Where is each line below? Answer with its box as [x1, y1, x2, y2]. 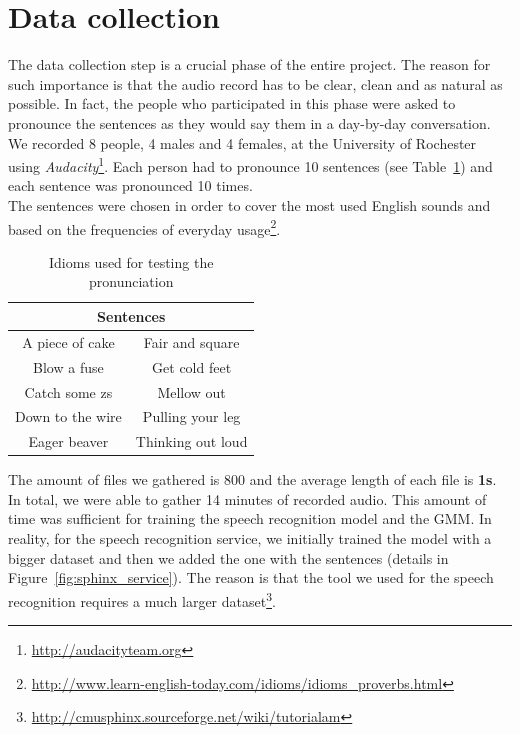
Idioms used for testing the [49, 251, 214, 272]
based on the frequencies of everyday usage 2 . [8, 215, 281, 239]
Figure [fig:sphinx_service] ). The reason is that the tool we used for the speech [8, 567, 494, 588]
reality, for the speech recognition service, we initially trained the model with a [8, 528, 492, 549]
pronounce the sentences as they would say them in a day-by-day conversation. [8, 112, 491, 133]
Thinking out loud [135, 431, 248, 452]
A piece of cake [22, 331, 115, 352]
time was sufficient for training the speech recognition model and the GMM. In [8, 508, 492, 529]
